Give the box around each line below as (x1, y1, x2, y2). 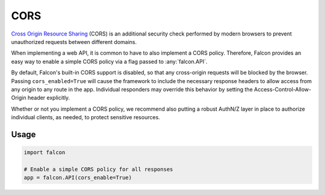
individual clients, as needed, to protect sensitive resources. (11, 114, 161, 121)
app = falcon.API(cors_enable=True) (23, 175, 132, 181)
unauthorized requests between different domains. (11, 38, 137, 45)
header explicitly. (27, 94, 70, 102)
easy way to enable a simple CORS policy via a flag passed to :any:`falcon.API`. (11, 58, 208, 65)
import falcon (23, 149, 66, 156)
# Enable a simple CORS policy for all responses (23, 166, 173, 173)
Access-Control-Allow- (253, 85, 312, 93)
